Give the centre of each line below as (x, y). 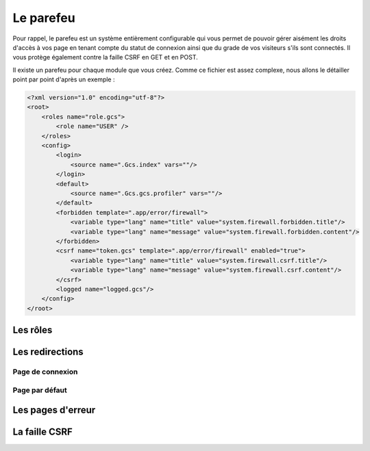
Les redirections (48, 352)
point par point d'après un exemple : (64, 79)
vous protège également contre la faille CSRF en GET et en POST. (105, 57)
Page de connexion (45, 372)
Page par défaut (40, 390)
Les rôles (33, 330)
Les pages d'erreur (54, 410)
